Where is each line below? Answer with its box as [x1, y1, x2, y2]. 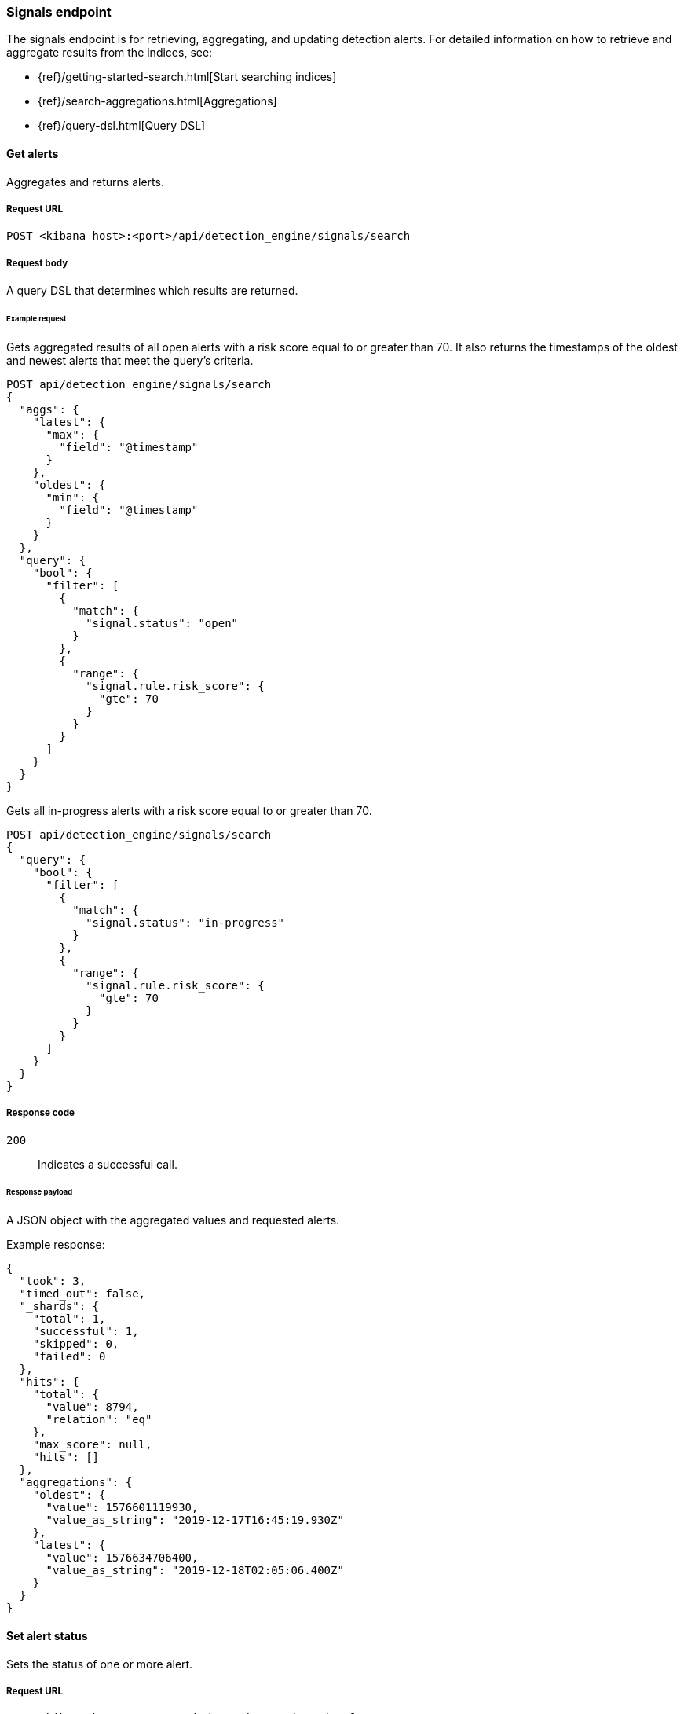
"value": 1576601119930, [46, 1501, 199, 1514]
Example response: [6, 1238, 105, 1252]
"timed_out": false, [19, 1287, 146, 1301]
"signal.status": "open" [86, 616, 239, 629]
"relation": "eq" [46, 1413, 152, 1426]
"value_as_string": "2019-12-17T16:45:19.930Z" [46, 1514, 344, 1527]
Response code [6, 1107, 75, 1119]
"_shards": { [19, 1300, 100, 1313]
